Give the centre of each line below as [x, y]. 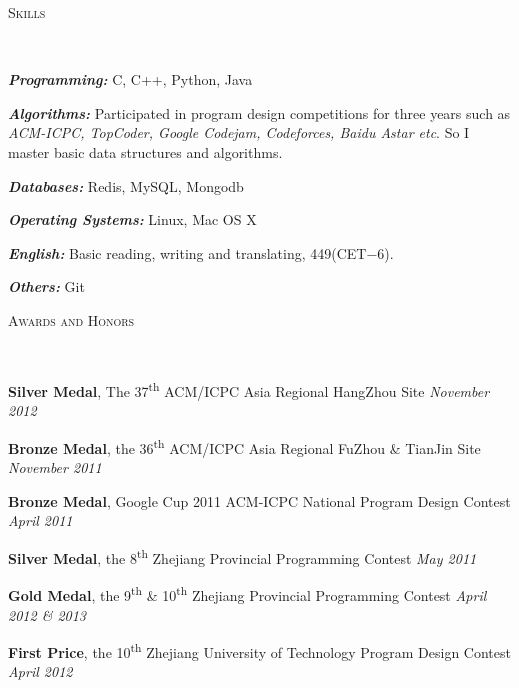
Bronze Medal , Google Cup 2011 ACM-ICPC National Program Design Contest [259, 500]
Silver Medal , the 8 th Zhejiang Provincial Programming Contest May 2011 [242, 556]
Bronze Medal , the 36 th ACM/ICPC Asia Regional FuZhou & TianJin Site [244, 446]
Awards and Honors [71, 319]
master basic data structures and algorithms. [145, 151]
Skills [27, 12]
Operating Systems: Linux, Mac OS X [132, 219]
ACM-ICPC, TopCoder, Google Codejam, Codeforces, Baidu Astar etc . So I [239, 132]
